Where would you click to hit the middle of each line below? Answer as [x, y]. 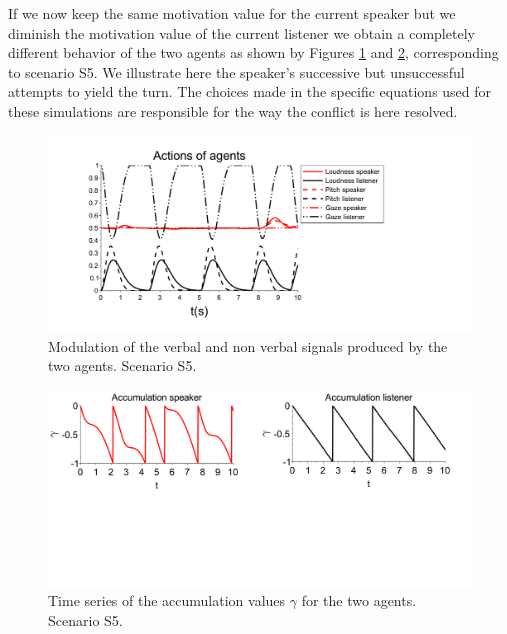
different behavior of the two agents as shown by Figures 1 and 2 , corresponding [253, 52]
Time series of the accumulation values [167, 600]
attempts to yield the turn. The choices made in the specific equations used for [250, 91]
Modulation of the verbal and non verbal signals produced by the [248, 345]
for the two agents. [359, 600]
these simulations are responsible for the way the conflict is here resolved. [233, 110]
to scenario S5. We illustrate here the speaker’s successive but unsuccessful [236, 71]
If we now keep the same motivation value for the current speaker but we [232, 13]
